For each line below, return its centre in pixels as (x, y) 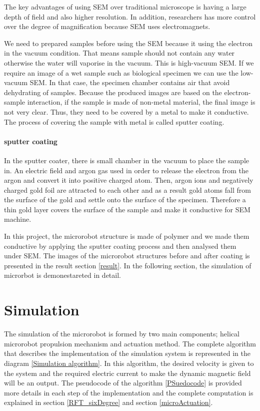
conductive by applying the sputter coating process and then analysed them (120, 246)
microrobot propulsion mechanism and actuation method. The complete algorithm (130, 343)
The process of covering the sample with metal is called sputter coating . (114, 121)
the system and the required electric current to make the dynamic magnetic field (127, 373)
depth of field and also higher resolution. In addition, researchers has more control (130, 16)
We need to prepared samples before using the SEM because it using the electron (128, 43)
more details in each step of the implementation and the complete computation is (129, 392)
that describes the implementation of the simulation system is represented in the (127, 353)
